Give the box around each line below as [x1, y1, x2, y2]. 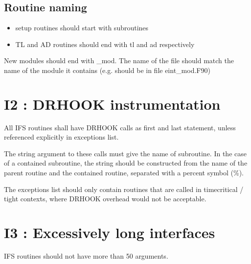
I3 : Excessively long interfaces [4, 222, 215, 242]
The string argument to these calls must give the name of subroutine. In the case [4, 148, 247, 158]
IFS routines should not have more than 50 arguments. [4, 250, 168, 261]
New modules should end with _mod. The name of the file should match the [4, 55, 234, 66]
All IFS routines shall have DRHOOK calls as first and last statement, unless [4, 122, 236, 132]
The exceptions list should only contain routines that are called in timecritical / [4, 184, 244, 194]
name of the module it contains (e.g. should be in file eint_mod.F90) [4, 65, 210, 75]
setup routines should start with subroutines [15, 23, 149, 33]
